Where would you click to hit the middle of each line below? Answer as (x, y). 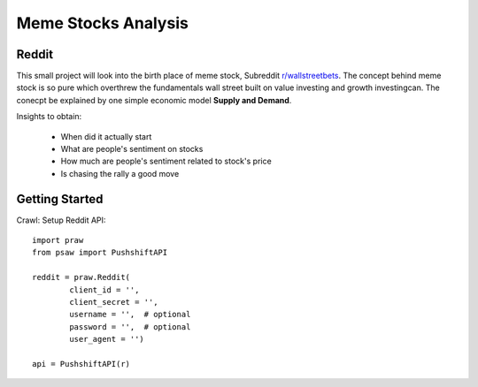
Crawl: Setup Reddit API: (61, 220)
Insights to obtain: (49, 117)
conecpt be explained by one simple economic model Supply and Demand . (154, 100)
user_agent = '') (107, 339)
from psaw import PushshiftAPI (100, 253)
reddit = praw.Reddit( (81, 277)
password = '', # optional (130, 326)
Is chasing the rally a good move (120, 173)
